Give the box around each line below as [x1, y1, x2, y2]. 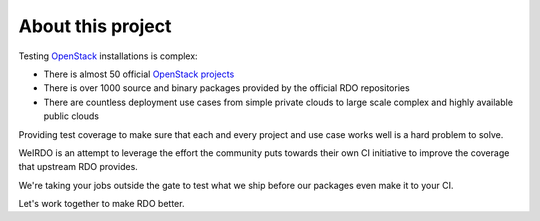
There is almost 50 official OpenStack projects [43, 68, 235, 80]
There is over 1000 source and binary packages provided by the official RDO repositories [43, 82, 410, 94]
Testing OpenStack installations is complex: [18, 50, 199, 62]
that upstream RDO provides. [18, 161, 139, 173]
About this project [18, 15, 172, 37]
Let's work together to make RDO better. [18, 198, 185, 210]
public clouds [43, 110, 100, 122]
